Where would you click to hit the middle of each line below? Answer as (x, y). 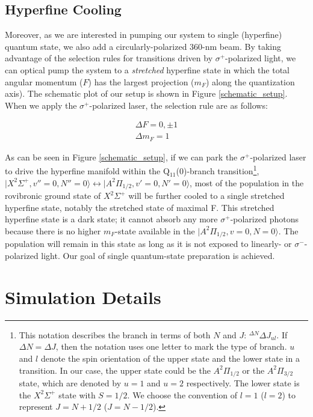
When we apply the (41, 105)
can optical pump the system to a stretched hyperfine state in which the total (147, 69)
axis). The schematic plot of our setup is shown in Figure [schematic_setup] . (146, 93)
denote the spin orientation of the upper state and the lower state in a (170, 358)
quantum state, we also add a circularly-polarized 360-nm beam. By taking (143, 46)
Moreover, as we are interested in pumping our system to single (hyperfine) (144, 35)
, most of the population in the (247, 182)
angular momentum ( (44, 81)
